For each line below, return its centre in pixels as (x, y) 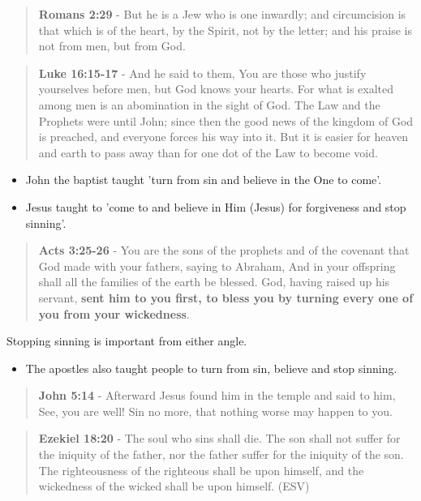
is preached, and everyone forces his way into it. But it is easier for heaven (223, 137)
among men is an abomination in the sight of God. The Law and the (209, 104)
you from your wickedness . (114, 313)
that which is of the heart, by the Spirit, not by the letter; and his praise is (225, 30)
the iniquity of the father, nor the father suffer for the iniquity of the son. (221, 454)
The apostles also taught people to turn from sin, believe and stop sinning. (211, 368)
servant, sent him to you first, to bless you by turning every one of (226, 297)
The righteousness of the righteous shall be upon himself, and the (201, 470)
